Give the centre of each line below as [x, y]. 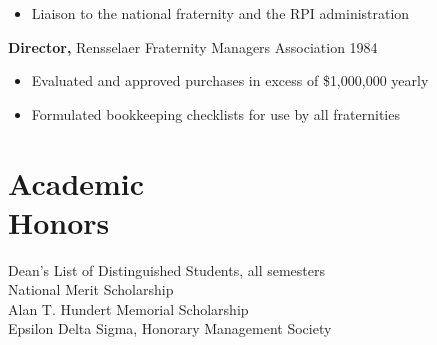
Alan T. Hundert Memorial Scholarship [128, 308]
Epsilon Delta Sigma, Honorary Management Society [170, 328]
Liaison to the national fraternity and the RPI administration [220, 13]
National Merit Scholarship [91, 289]
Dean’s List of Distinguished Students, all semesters [167, 269]
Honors [59, 221]
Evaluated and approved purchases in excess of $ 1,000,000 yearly [230, 80]
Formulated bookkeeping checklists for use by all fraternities [215, 113]
